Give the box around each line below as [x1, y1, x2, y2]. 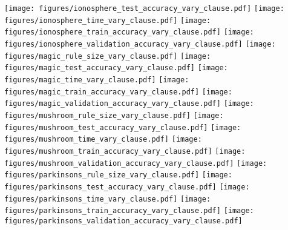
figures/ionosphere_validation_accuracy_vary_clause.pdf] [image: [4, 39, 276, 48]
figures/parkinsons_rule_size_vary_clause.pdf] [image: [4, 171, 232, 180]
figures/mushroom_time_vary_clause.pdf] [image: [4, 135, 202, 144]
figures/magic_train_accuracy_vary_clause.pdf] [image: [4, 87, 232, 96]
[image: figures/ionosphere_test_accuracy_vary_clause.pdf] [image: [4, 4, 284, 13]
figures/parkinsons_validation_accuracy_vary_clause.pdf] [4, 216, 243, 225]
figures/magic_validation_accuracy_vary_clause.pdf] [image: [4, 99, 254, 108]
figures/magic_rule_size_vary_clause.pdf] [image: [4, 51, 211, 61]
